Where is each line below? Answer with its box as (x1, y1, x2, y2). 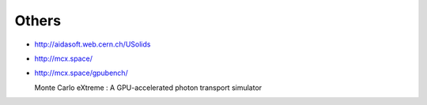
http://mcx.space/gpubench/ (34, 68, 128, 78)
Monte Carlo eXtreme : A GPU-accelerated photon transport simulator (34, 83, 263, 92)
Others (14, 12, 62, 29)
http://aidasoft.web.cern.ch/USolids (34, 39, 151, 49)
